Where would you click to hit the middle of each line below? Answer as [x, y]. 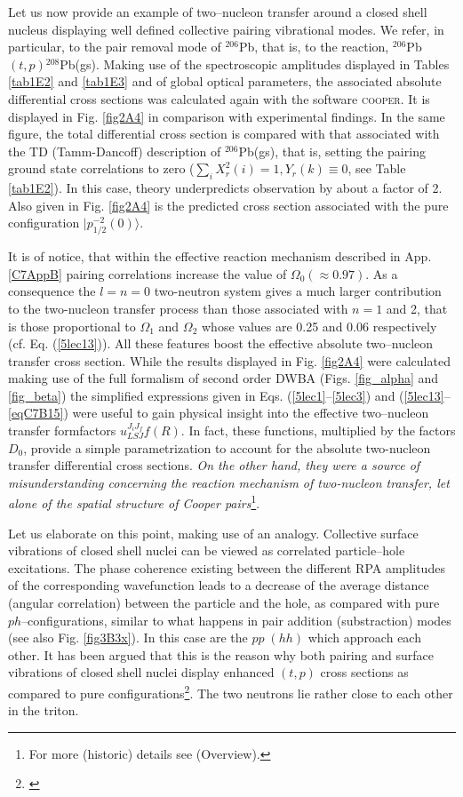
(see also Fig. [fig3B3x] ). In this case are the [128, 638]
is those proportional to [72, 326]
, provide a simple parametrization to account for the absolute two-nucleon [227, 447]
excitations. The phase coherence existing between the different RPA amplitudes [227, 567]
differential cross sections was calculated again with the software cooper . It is [219, 98]
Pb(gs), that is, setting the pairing [332, 151]
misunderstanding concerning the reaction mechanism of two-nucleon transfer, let [229, 482]
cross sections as [364, 672]
